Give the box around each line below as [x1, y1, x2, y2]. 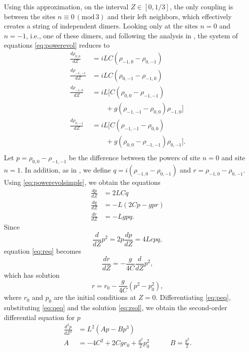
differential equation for [4, 312, 75, 322]
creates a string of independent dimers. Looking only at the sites [4, 21, 198, 31]
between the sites [4, 11, 55, 21]
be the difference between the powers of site [69, 152, 200, 163]
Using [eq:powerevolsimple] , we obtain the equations [4, 177, 161, 187]
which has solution [4, 269, 60, 280]
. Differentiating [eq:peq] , [156, 292, 231, 302]
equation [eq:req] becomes [4, 246, 82, 256]
